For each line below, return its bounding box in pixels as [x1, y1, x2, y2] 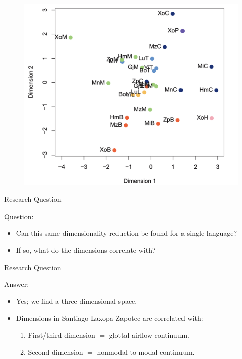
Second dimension [28, 346, 83, 357]
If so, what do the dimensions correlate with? [16, 244, 156, 255]
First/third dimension [28, 329, 95, 340]
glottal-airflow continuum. [109, 329, 189, 340]
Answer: [4, 279, 29, 289]
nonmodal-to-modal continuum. [97, 346, 195, 357]
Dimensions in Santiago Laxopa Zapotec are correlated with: [16, 313, 203, 323]
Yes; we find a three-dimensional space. [16, 295, 137, 306]
